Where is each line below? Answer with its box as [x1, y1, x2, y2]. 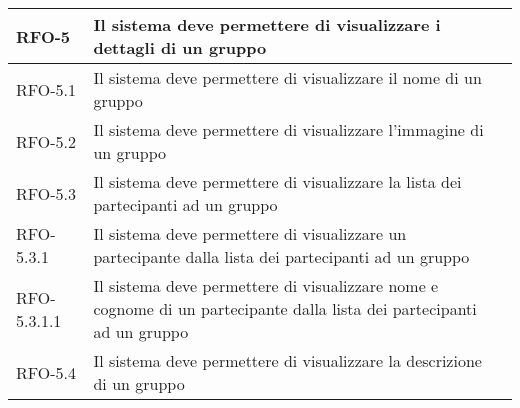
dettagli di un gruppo [93, 36, 267, 59]
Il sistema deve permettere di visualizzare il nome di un [93, 66, 482, 89]
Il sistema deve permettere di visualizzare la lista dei [93, 170, 462, 193]
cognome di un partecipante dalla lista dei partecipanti [93, 297, 477, 320]
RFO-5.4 [16, 360, 77, 384]
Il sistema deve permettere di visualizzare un [93, 222, 407, 245]
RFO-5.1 [16, 77, 77, 101]
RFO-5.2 [16, 129, 77, 153]
